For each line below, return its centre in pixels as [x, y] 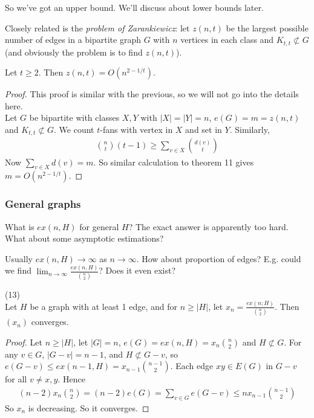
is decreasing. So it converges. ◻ [89, 407]
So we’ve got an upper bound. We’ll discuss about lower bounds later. [134, 7]
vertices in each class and [227, 40]
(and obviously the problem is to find [74, 52]
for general [99, 226]
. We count [74, 130]
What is [20, 226]
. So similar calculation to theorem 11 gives [174, 162]
